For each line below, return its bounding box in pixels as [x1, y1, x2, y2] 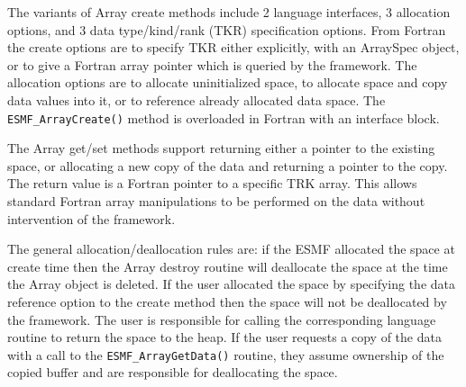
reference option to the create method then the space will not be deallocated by [7, 292, 447, 310]
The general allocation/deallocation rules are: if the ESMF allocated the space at [7, 239, 455, 258]
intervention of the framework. [7, 209, 176, 228]
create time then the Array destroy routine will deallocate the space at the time [7, 256, 448, 275]
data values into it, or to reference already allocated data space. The [7, 90, 386, 109]
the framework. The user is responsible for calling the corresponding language [7, 310, 436, 328]
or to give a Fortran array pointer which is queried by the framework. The [7, 55, 417, 74]
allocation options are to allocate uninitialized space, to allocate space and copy [7, 73, 448, 92]
